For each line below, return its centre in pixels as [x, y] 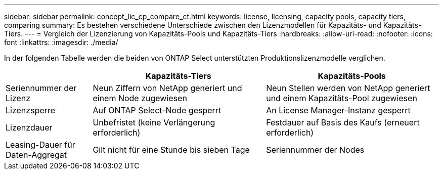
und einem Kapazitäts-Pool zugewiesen [342, 98]
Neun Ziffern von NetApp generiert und [167, 88]
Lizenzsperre [31, 110]
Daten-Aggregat [36, 155]
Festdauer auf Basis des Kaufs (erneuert [343, 122]
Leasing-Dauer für [40, 145]
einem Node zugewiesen [140, 98]
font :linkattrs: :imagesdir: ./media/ [61, 42]
